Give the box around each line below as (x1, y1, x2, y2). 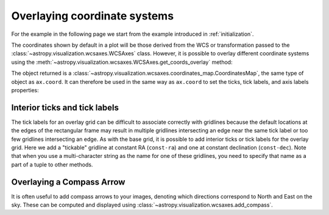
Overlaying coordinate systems (11, 9, 174, 22)
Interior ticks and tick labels (11, 102, 119, 112)
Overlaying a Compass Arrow (11, 177, 126, 187)
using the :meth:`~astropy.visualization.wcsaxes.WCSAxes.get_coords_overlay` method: (11, 58, 233, 66)
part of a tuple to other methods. (11, 161, 93, 168)
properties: (11, 86, 39, 94)
